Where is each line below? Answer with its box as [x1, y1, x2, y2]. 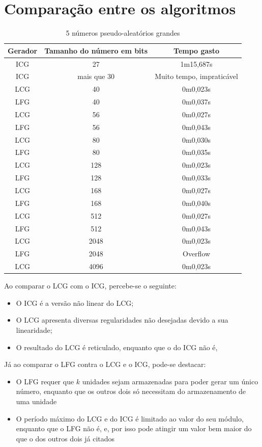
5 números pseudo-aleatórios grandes [66, 28, 180, 38]
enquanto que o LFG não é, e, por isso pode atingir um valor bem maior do [16, 423, 252, 434]
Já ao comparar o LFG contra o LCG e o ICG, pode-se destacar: [4, 359, 206, 370]
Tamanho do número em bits [44, 45, 148, 56]
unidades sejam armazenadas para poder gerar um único [82, 376, 258, 386]
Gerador [8, 45, 38, 56]
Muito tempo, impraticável [155, 71, 238, 82]
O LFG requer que [16, 376, 74, 386]
